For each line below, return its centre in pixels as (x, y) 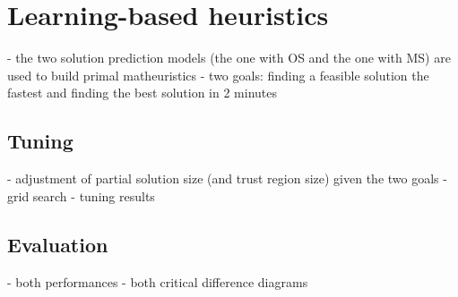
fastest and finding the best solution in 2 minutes (143, 93)
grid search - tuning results (81, 195)
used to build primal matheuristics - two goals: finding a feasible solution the (218, 75)
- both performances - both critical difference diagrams (158, 281)
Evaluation (58, 244)
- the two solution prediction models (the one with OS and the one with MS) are (229, 58)
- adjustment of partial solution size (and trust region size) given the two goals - (227, 178)
